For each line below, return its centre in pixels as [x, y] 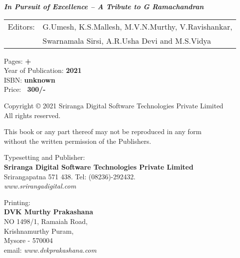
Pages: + [18, 60]
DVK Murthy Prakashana [49, 212]
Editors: [21, 26]
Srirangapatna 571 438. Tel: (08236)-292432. [70, 176]
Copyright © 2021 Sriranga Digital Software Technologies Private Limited [114, 105]
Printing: [17, 202]
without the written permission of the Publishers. [78, 141]
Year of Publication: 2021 [43, 70]
